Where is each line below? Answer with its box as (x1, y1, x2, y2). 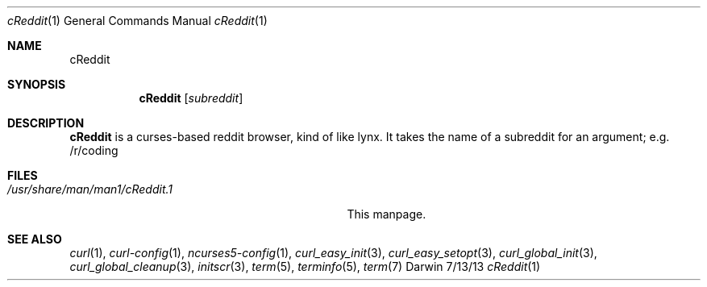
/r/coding (69, 143, 119, 157)
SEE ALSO (7, 232, 62, 246)
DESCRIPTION (7, 116, 85, 130)
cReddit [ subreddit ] (139, 91, 243, 105)
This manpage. (347, 207, 426, 221)
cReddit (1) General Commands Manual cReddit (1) (7, 14, 268, 27)
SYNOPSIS (7, 77, 66, 91)
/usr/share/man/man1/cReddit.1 (7, 182, 173, 196)
